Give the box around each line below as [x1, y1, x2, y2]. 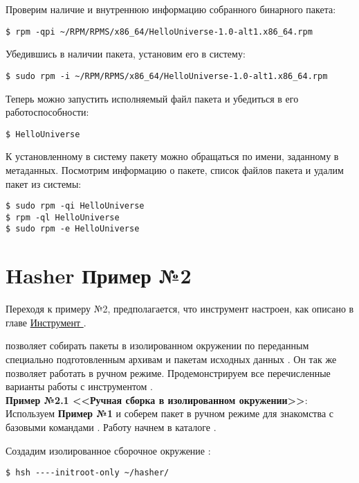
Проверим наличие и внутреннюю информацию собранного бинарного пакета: [6, 2, 336, 16]
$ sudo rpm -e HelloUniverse [6, 224, 140, 234]
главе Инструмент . [6, 315, 86, 329]
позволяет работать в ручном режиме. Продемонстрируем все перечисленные [6, 365, 331, 380]
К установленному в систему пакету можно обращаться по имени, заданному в [6, 149, 339, 164]
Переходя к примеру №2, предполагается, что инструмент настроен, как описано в [6, 301, 354, 316]
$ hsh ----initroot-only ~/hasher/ [6, 468, 169, 478]
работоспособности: [6, 105, 89, 119]
